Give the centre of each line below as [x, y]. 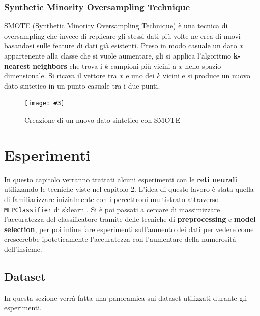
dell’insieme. [23, 249]
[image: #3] [45, 104]
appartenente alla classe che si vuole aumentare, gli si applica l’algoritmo [118, 55]
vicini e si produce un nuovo [206, 76]
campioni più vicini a [143, 65]
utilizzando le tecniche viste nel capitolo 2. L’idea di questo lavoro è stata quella [129, 189]
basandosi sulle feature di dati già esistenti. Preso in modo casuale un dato [121, 46]
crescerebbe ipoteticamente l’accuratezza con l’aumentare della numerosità [120, 239]
